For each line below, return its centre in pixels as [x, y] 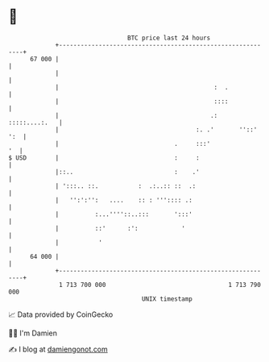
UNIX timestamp [167, 299]
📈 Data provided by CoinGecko [61, 314]
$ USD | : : [104, 158]
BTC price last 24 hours [169, 38]
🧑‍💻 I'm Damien [33, 333]
